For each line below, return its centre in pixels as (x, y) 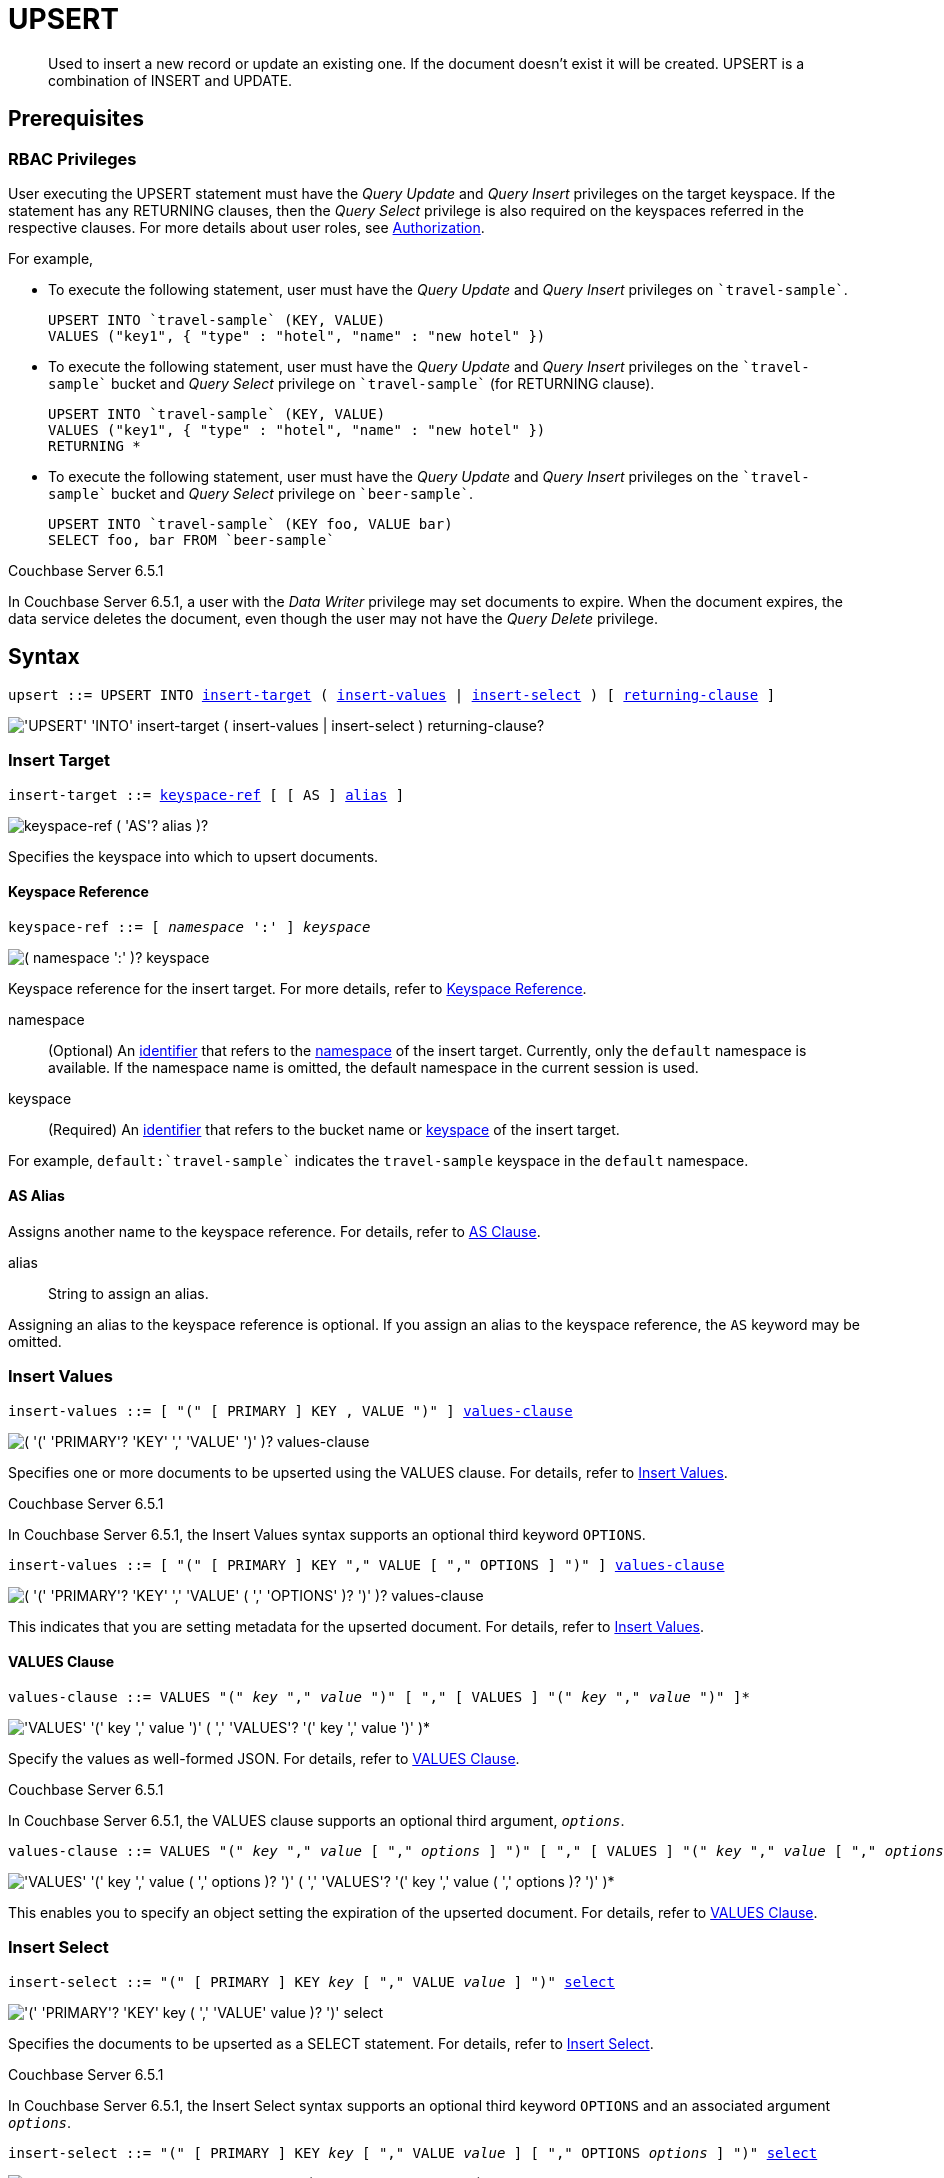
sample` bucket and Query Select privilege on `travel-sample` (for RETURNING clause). (351, 383)
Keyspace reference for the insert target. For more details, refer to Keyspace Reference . (297, 988)
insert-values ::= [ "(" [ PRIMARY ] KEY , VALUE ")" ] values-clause (290, 1410)
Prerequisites (76, 119)
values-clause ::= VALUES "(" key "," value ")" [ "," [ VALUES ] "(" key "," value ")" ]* (379, 1696)
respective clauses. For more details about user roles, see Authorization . (246, 227)
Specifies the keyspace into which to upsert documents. (193, 856)
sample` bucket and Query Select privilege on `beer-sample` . (260, 493)
